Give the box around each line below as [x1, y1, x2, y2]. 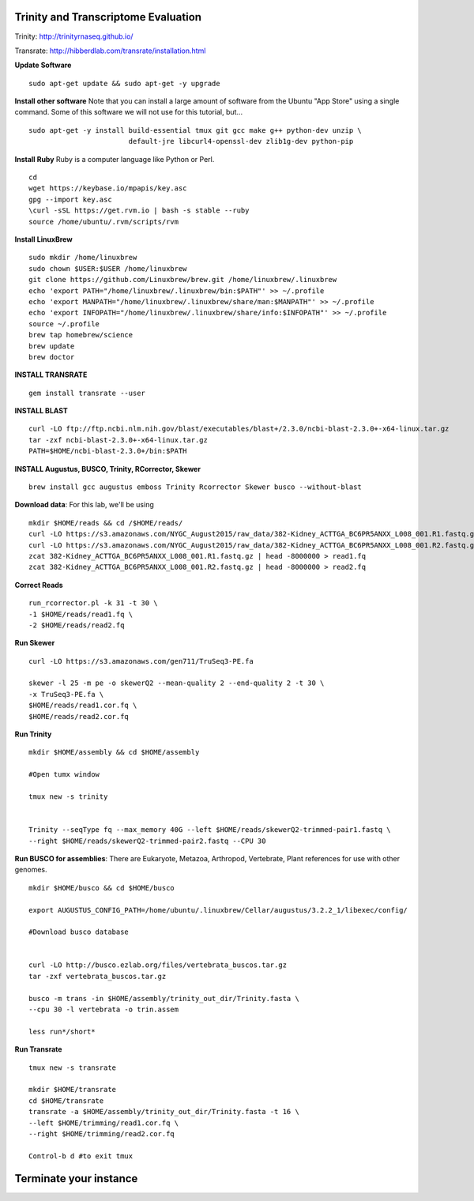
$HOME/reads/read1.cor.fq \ [28, 701, 137, 710]
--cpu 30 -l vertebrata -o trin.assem [28, 1005, 179, 1015]
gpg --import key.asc [28, 194, 112, 204]
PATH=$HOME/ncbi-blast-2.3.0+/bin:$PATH [28, 446, 187, 456]
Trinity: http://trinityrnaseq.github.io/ [14, 32, 134, 41]
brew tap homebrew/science [28, 330, 134, 340]
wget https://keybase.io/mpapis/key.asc [28, 184, 187, 193]
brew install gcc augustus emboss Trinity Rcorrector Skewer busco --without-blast [28, 483, 363, 491]
